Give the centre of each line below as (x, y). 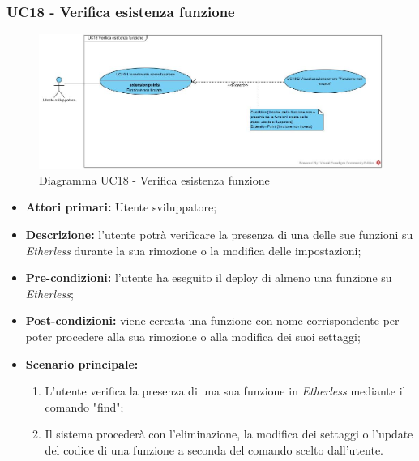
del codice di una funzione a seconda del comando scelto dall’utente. (214, 449)
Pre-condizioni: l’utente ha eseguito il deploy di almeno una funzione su (209, 277)
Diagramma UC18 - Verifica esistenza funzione (154, 179)
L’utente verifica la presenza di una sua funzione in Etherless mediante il (225, 391)
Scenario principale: (82, 363)
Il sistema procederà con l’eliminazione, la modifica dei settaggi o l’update (229, 434)
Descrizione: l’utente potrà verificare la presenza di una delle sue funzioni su (219, 234)
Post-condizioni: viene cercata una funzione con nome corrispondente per (212, 320)
